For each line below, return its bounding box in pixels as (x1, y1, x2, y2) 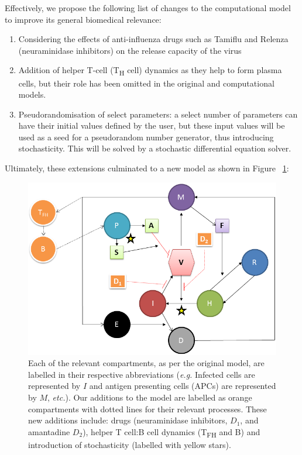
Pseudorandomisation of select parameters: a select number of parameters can (18, 108, 298, 120)
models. (18, 88, 46, 101)
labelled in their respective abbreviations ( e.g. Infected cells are (28, 368, 255, 380)
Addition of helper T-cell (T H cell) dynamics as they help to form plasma (18, 64, 282, 78)
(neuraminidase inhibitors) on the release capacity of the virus (18, 44, 242, 56)
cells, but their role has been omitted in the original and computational (18, 77, 274, 89)
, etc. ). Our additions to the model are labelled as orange (47, 391, 252, 404)
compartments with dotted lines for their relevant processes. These (28, 402, 267, 415)
